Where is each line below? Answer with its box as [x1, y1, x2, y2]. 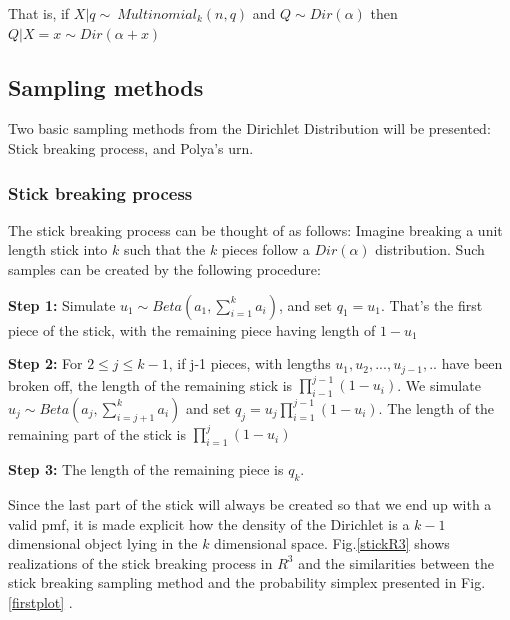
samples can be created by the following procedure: [8, 258, 321, 279]
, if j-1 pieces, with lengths [168, 353, 331, 374]
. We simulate [397, 374, 481, 395]
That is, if [8, 3, 70, 23]
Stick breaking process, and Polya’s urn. [8, 137, 254, 158]
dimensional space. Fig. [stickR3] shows [214, 533, 450, 554]
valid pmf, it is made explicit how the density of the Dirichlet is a [8, 513, 410, 534]
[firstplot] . [8, 591, 73, 612]
